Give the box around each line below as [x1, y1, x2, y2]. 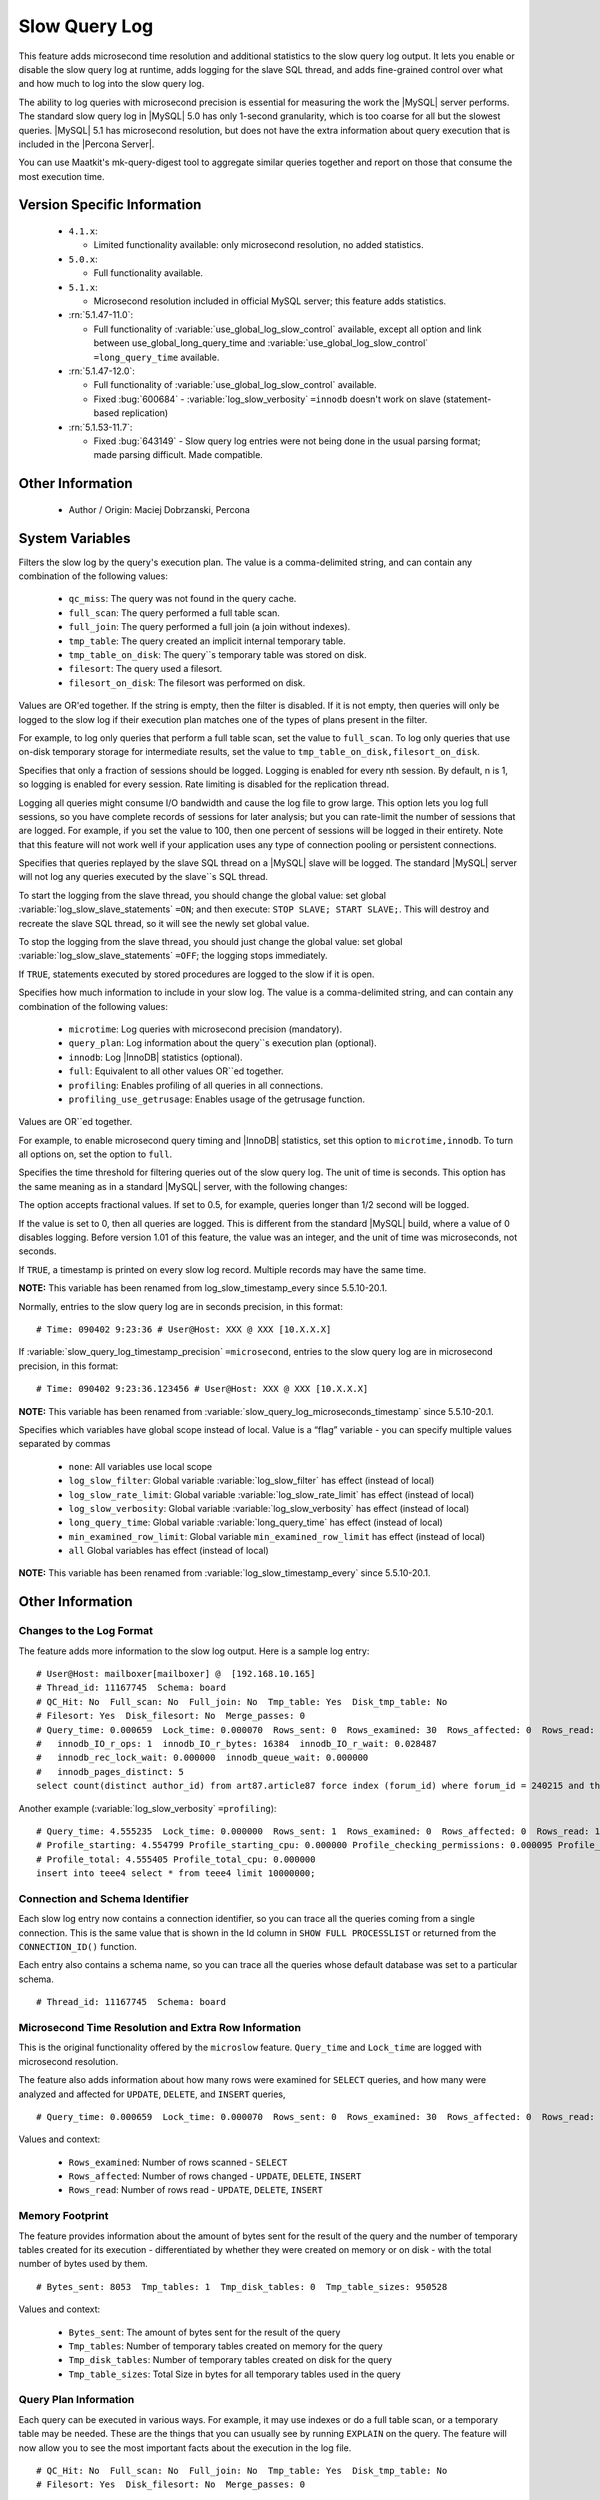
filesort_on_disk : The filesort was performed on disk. [68, 676, 306, 689]
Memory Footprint [18, 2209, 109, 2223]
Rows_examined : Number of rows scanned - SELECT [68, 2156, 288, 2168]
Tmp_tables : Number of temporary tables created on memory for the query [68, 2340, 384, 2352]
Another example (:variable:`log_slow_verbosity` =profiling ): [18, 1802, 277, 1814]
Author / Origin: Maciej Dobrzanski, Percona [68, 503, 250, 515]
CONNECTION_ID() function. [18, 1941, 137, 1953]
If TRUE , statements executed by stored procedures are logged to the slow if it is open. [18, 968, 375, 980]
